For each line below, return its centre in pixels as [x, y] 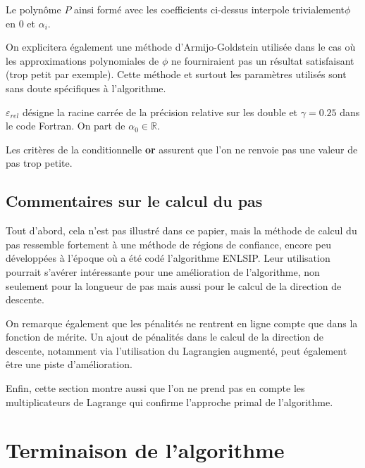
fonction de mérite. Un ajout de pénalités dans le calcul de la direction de [165, 337]
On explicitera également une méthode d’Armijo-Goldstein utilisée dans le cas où [181, 47]
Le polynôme [33, 9]
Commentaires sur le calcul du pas [134, 201]
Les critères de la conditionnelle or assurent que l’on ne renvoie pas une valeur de [182, 149]
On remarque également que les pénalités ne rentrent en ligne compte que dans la [182, 323]
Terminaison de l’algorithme [145, 450]
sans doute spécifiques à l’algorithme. [86, 88]
